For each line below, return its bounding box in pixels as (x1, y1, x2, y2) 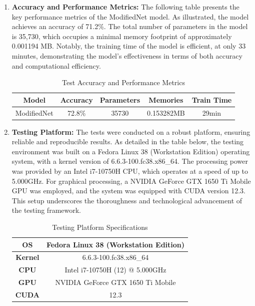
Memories (148, 94, 183, 105)
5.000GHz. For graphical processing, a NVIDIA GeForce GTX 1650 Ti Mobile (11, 175, 251, 186)
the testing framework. (11, 205, 81, 215)
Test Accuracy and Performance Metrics (62, 77, 185, 88)
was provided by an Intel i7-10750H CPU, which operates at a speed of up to (11, 166, 248, 176)
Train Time (191, 94, 232, 105)
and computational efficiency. (11, 60, 101, 71)
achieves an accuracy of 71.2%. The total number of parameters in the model (11, 21, 248, 32)
